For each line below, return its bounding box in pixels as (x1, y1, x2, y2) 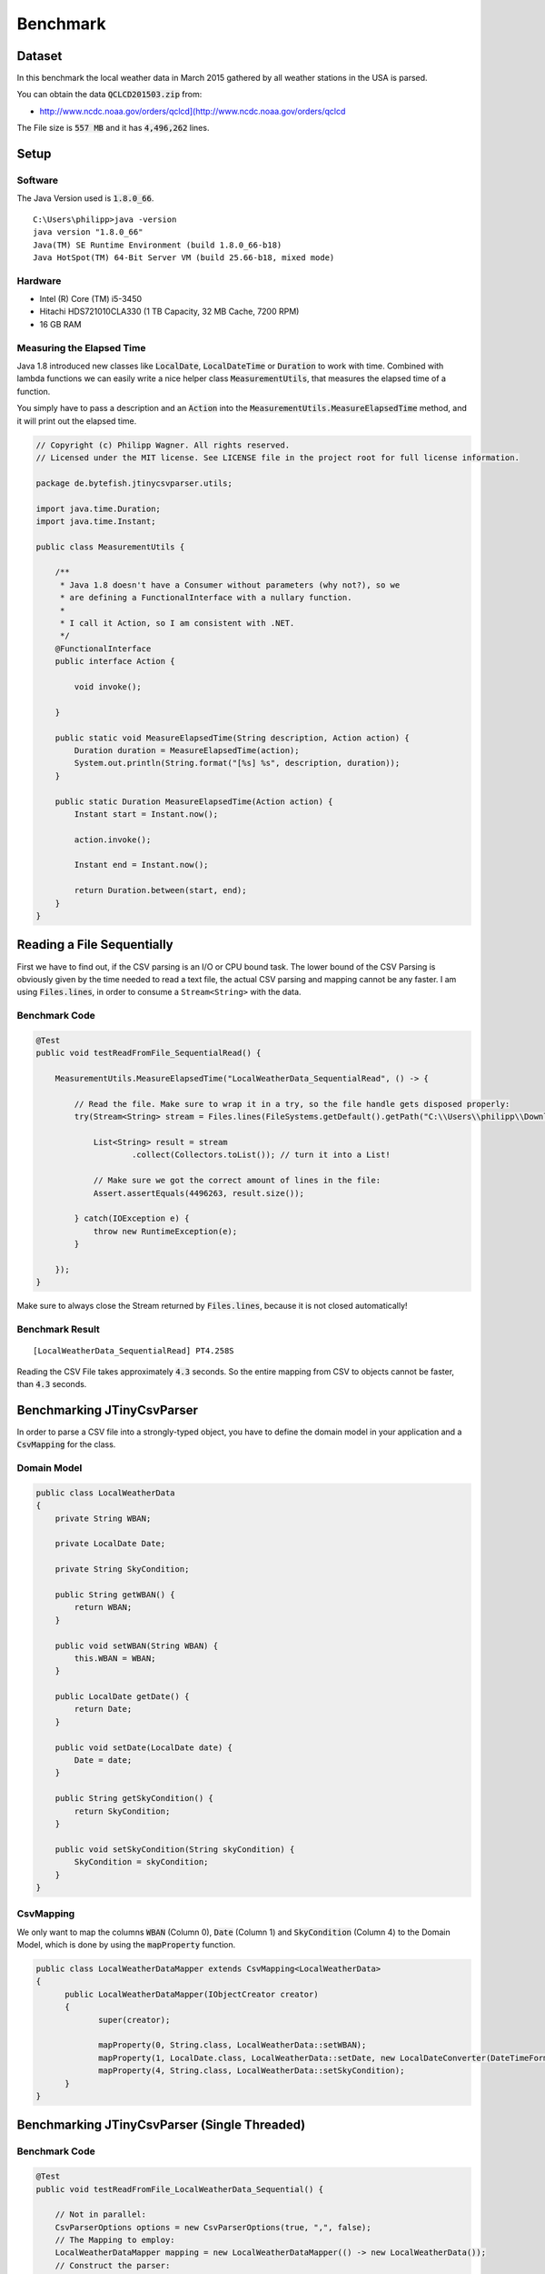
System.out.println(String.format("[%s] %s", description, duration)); (74, 758, 401, 769)
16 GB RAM (39, 318, 82, 329)
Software (16, 174, 59, 186)
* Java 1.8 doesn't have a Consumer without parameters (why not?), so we (59, 579, 401, 590)
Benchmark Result (16, 1323, 100, 1336)
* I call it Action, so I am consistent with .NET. (59, 619, 295, 629)
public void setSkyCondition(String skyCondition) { (54, 1844, 295, 1855)
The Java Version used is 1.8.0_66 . (16, 193, 154, 204)
